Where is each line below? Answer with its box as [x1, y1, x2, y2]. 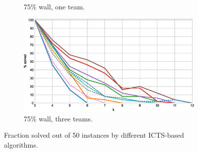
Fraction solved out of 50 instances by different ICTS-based [4, 130, 184, 140]
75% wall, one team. [24, 1, 85, 11]
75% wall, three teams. [24, 113, 93, 123]
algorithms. [4, 140, 38, 150]
